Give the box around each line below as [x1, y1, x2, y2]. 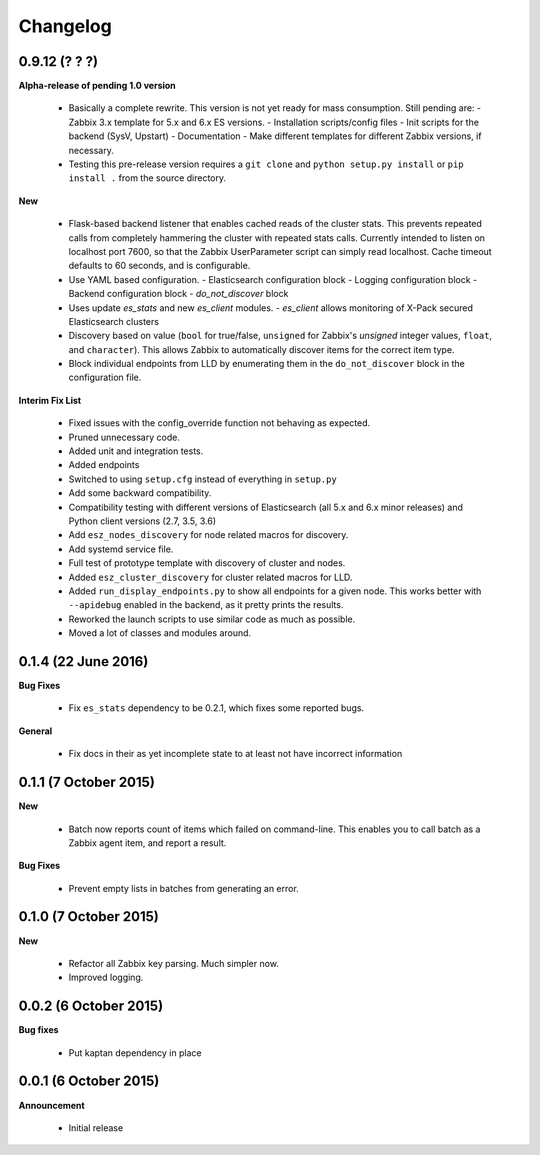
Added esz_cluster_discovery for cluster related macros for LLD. [68, 571, 353, 583]
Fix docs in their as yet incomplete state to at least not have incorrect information [68, 748, 403, 760]
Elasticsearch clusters [68, 315, 160, 327]
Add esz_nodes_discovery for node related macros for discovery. [68, 529, 349, 541]
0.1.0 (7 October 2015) [18, 908, 159, 925]
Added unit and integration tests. [68, 445, 204, 457]
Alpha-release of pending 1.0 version [18, 80, 177, 92]
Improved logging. [68, 971, 144, 984]
